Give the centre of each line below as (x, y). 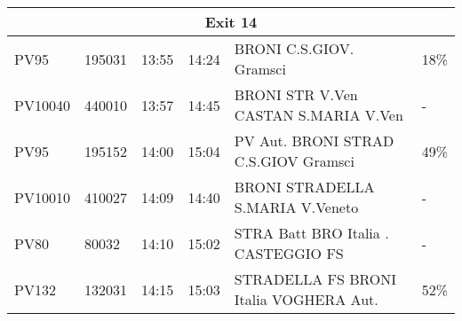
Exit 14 (231, 22)
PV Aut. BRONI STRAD (314, 141)
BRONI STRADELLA (304, 187)
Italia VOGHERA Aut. (306, 299)
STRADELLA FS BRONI (315, 279)
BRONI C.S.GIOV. (294, 48)
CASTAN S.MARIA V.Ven (319, 115)
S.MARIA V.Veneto (296, 207)
